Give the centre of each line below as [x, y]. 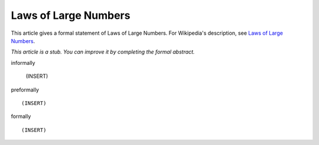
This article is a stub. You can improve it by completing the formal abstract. [103, 52]
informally [23, 62]
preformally [25, 90]
